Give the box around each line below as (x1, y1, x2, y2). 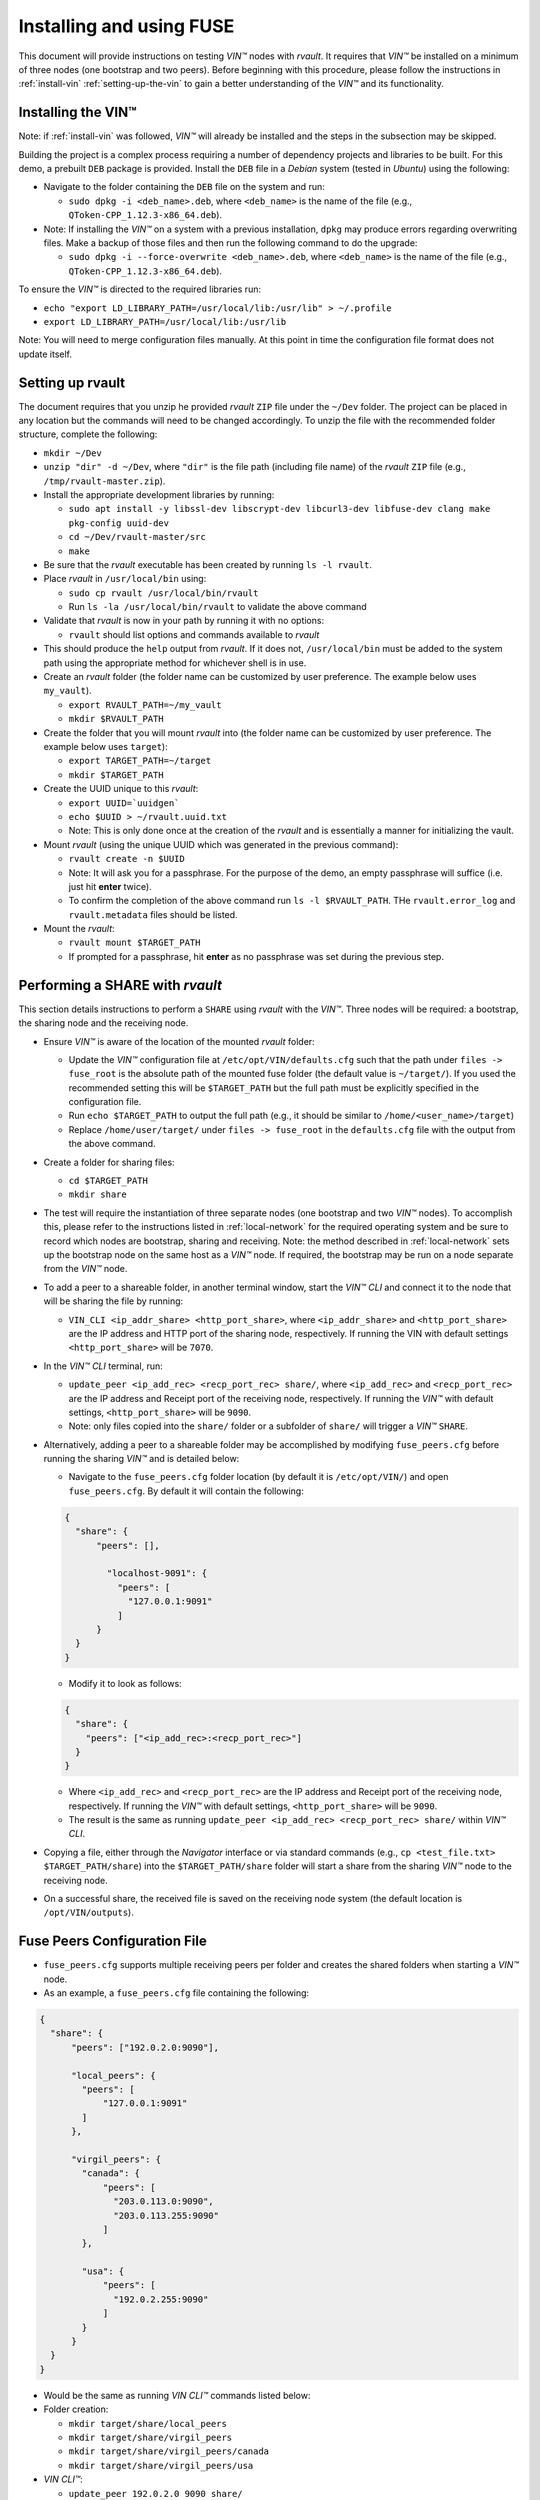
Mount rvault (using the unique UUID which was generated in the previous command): (43, 838, 399, 850)
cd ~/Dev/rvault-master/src (68, 531, 207, 543)
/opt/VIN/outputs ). (43, 1906, 134, 1919)
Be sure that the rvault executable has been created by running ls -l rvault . (43, 558, 373, 570)
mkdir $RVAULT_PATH (68, 713, 164, 725)
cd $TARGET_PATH (68, 1175, 149, 1187)
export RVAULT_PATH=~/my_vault (68, 699, 222, 710)
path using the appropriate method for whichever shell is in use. (43, 656, 307, 669)
